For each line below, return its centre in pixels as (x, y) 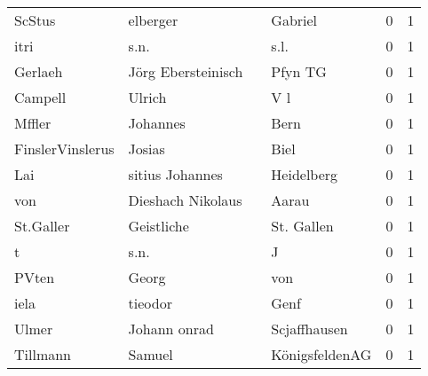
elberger (153, 20)
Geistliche (159, 226)
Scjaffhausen (309, 329)
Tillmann (43, 354)
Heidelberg (305, 174)
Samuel (151, 354)
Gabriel (294, 20)
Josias (147, 149)
